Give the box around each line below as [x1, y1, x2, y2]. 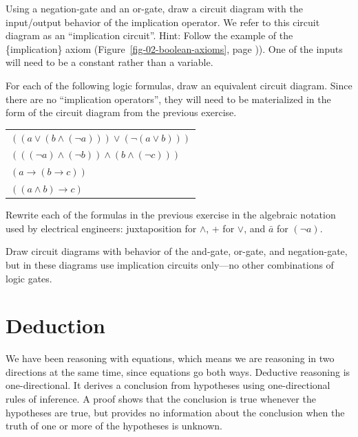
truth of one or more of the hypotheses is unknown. [6, 418, 222, 433]
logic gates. [6, 271, 52, 285]
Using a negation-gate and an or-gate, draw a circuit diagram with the [6, 1, 303, 15]
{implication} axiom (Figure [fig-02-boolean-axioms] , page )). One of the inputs [6, 41, 343, 56]
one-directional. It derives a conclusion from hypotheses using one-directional [6, 378, 330, 392]
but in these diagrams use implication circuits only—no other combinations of [6, 257, 334, 271]
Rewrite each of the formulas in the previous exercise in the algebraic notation [6, 208, 336, 222]
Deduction [6, 311, 105, 339]
